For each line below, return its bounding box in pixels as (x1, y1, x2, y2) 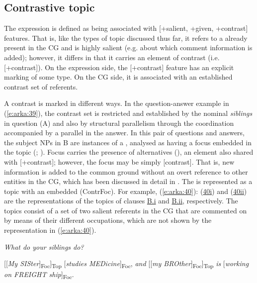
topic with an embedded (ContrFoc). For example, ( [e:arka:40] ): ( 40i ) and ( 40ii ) (4, 186, 247, 196)
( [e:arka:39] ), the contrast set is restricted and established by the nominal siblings (4, 107, 253, 118)
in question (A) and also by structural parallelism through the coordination (4, 117, 234, 128)
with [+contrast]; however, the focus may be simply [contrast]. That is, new (4, 156, 235, 167)
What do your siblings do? (4, 241, 84, 252)
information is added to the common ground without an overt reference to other (4, 166, 248, 177)
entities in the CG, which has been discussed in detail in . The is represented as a (4, 176, 253, 187)
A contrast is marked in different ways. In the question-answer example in (4, 98, 229, 108)
